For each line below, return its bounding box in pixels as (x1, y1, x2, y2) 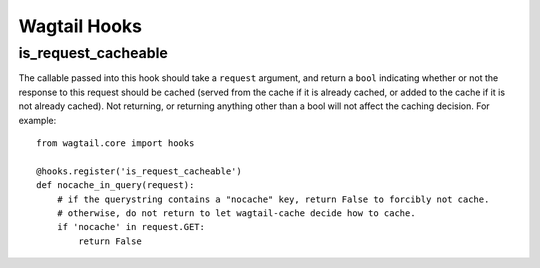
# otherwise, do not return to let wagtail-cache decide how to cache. (56, 207, 416, 219)
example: (18, 114, 57, 126)
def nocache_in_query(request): (36, 180, 195, 191)
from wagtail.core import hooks (36, 137, 195, 149)
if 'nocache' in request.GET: (56, 221, 205, 233)
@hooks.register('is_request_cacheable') (36, 165, 242, 177)
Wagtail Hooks (18, 15, 143, 37)
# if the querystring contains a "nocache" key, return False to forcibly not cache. (56, 193, 490, 205)
